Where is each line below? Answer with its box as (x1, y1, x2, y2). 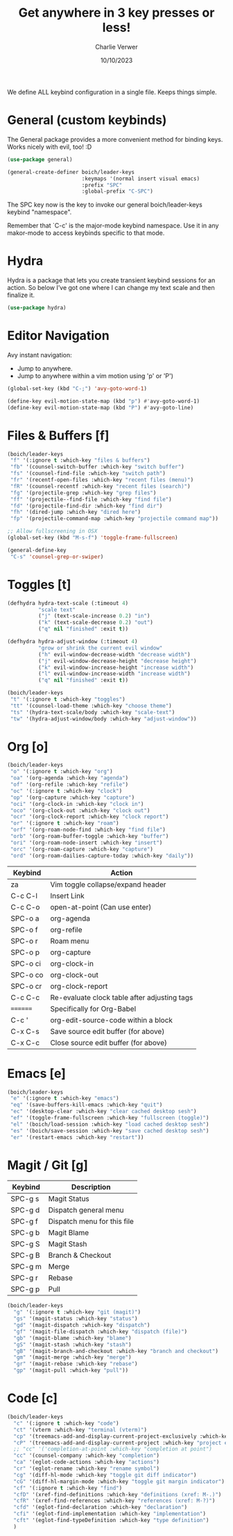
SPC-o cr (10, 981, 42, 991)
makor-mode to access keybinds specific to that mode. (7, 229, 165, 237)
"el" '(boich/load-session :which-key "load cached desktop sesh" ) (10, 1121, 209, 1128)
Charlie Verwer (95, 42, 138, 51)
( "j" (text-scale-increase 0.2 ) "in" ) (37, 613, 150, 620)
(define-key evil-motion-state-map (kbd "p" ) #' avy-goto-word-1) (7, 398, 200, 405)
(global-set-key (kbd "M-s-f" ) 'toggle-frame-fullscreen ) (7, 534, 178, 542)
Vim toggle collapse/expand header (50, 880, 166, 889)
